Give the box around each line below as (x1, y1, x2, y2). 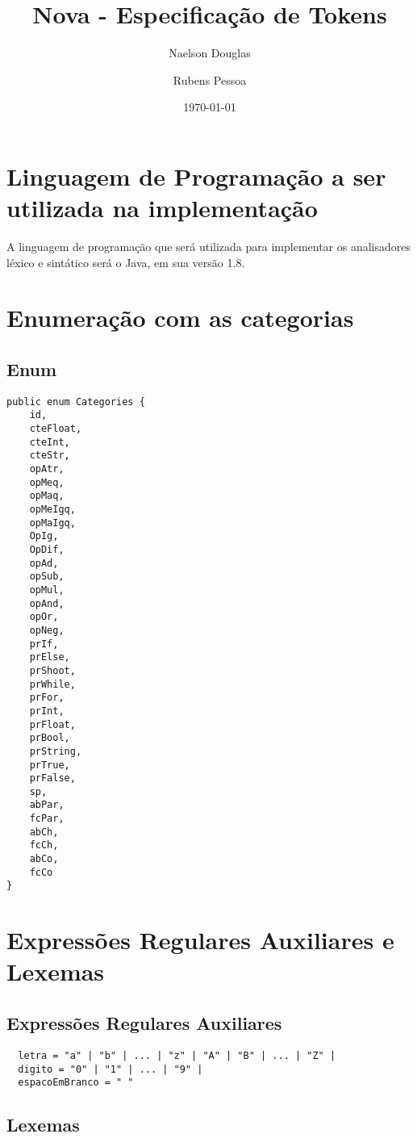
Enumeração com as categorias (6, 301, 354, 334)
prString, (29, 745, 82, 757)
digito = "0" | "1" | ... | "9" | (18, 1063, 203, 1075)
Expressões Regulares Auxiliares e (6, 923, 394, 956)
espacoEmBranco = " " (18, 1077, 134, 1089)
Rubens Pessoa (173, 71, 247, 88)
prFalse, (29, 772, 76, 784)
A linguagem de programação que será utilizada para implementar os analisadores (6, 238, 411, 255)
